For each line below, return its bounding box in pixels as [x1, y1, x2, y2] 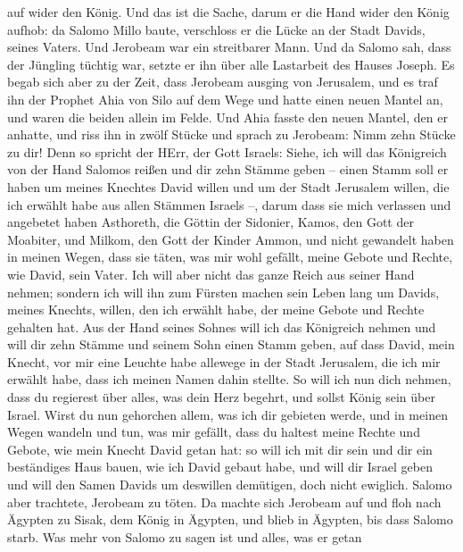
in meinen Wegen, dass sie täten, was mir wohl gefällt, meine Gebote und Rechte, [7, 247, 453, 266]
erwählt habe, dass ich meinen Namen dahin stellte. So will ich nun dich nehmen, [7, 370, 451, 389]
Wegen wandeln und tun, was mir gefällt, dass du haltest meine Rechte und [7, 422, 420, 441]
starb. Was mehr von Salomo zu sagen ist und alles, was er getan [7, 527, 362, 546]
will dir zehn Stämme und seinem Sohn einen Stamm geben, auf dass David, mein [7, 335, 455, 354]
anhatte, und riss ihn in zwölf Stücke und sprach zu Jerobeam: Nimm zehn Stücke [7, 125, 456, 144]
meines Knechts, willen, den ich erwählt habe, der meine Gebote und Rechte [7, 300, 425, 319]
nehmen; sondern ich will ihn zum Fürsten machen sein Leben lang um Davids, [7, 282, 440, 301]
